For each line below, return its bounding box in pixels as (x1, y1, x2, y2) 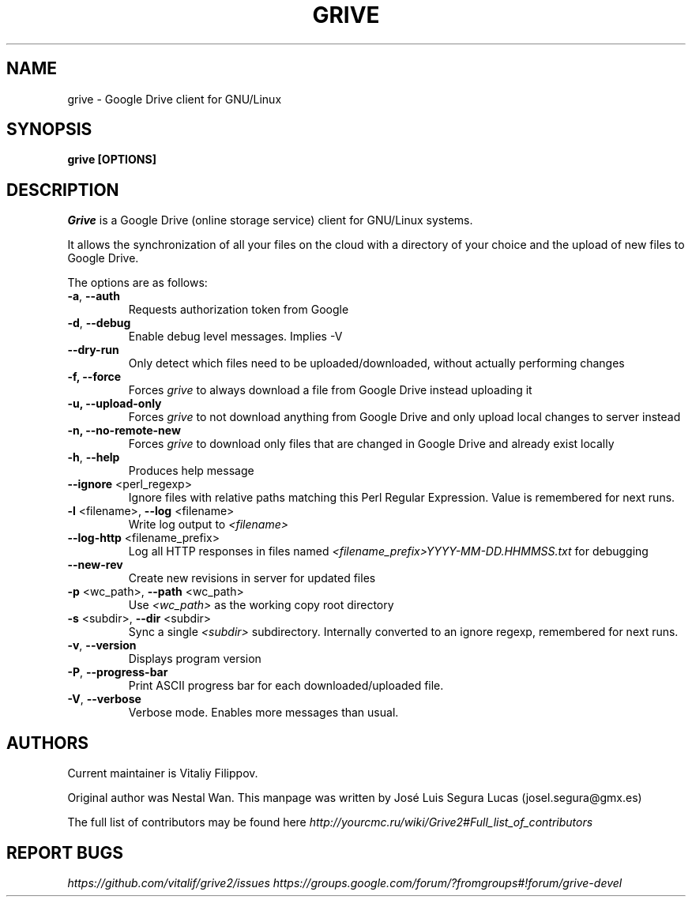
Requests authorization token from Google (128, 303, 349, 317)
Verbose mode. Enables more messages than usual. (128, 705, 399, 720)
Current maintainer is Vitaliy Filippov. (67, 766, 258, 781)
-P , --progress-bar (67, 665, 168, 679)
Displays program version (128, 652, 261, 666)
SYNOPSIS (6, 119, 92, 140)
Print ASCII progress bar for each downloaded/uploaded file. (128, 679, 444, 693)
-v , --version (67, 638, 137, 653)
